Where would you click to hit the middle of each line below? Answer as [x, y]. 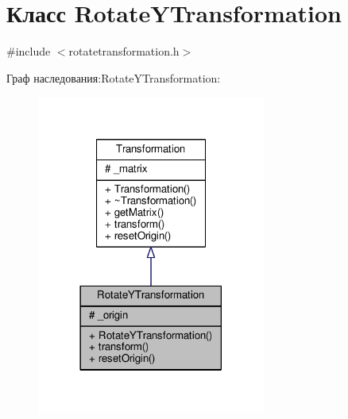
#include [29, 51]
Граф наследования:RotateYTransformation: [114, 77]
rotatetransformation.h [124, 51]
